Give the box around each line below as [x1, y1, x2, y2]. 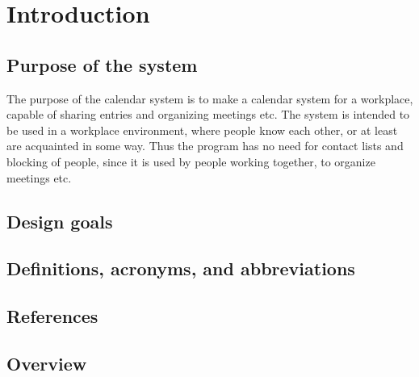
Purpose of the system [6, 52, 198, 77]
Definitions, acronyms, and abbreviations [6, 256, 355, 281]
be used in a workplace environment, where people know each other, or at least [6, 121, 398, 138]
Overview [6, 350, 87, 375]
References [6, 304, 98, 329]
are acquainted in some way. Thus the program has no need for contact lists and [6, 137, 404, 154]
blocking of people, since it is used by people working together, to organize [6, 153, 375, 170]
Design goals [6, 208, 113, 233]
